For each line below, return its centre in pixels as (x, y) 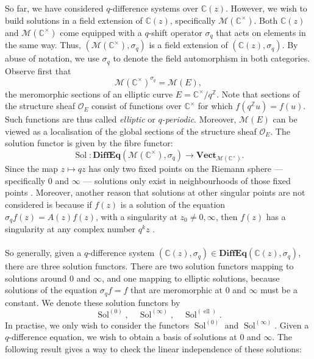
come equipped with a (101, 32)
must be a (279, 290)
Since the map (32, 169)
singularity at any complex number (70, 228)
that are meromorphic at (176, 290)
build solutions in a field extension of (74, 20)
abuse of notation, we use (52, 58)
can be (285, 119)
